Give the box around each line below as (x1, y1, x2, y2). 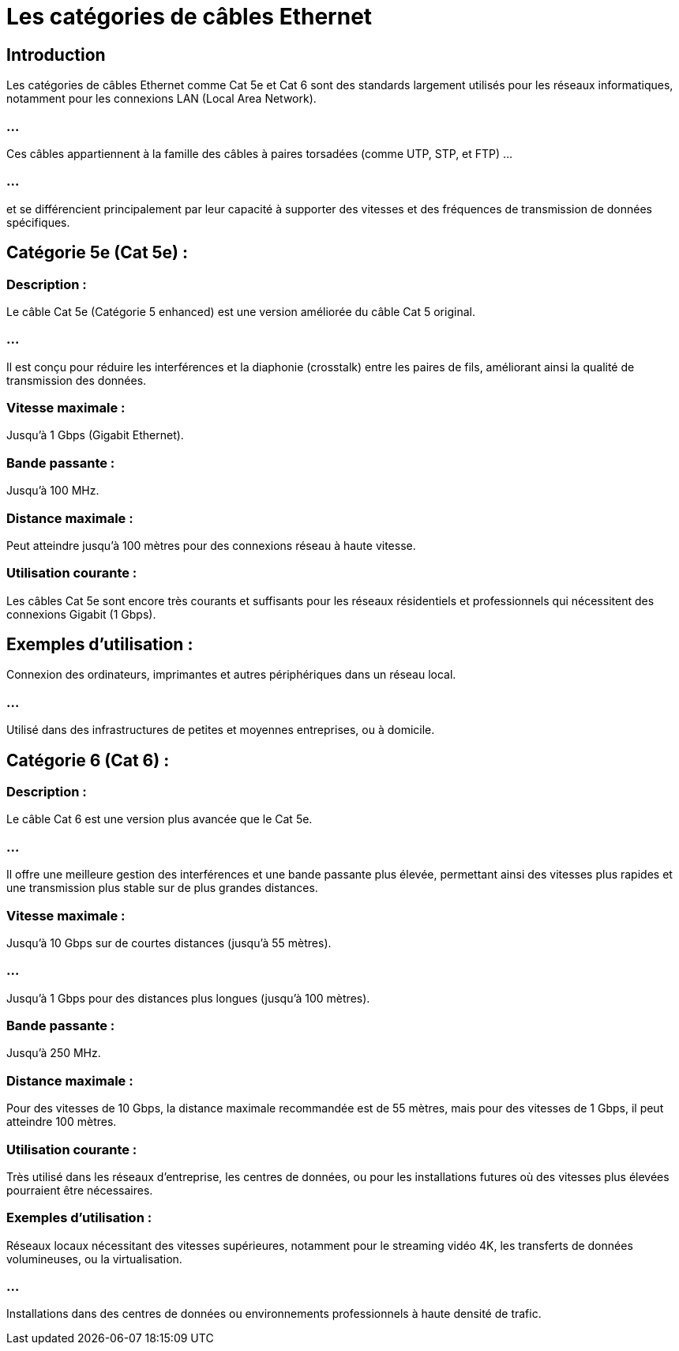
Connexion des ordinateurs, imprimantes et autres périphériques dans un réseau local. (6, 668, 456, 682)
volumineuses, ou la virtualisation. (6, 1251, 182, 1266)
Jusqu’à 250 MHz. (6, 1046, 101, 1060)
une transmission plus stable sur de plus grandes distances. (6, 881, 318, 895)
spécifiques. (6, 215, 70, 229)
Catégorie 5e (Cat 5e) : (6, 243, 189, 263)
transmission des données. (6, 373, 147, 387)
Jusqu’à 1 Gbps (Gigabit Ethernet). (6, 428, 184, 442)
